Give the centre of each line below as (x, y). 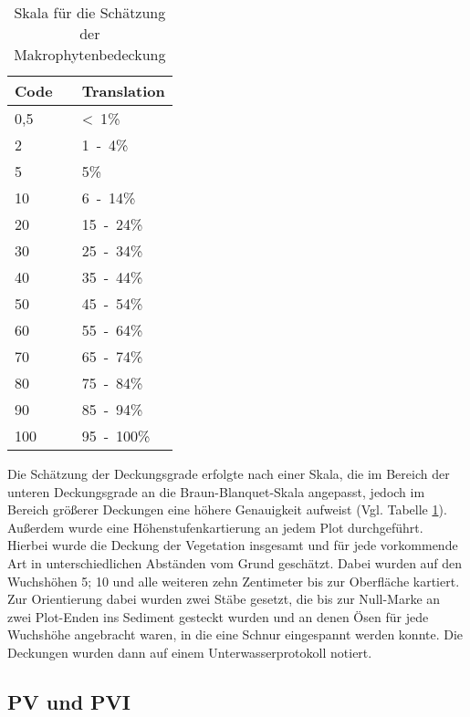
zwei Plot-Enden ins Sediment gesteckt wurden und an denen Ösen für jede (218, 616)
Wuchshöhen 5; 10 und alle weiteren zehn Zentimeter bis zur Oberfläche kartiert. (234, 581)
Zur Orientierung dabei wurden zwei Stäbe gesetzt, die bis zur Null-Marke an (224, 599)
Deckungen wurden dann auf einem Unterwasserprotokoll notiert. (190, 652)
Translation (123, 91)
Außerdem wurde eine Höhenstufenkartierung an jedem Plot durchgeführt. (215, 527)
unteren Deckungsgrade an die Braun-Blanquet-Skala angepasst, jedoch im (216, 491)
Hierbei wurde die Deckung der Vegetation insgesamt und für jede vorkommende (233, 545)
